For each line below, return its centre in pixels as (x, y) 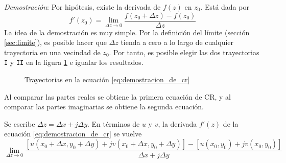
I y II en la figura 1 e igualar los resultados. (74, 62)
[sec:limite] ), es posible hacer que (55, 42)
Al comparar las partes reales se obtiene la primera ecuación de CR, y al (118, 96)
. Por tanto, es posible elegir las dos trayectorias (184, 52)
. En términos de (114, 123)
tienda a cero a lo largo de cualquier (177, 42)
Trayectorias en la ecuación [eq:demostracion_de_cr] (107, 79)
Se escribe (20, 123)
